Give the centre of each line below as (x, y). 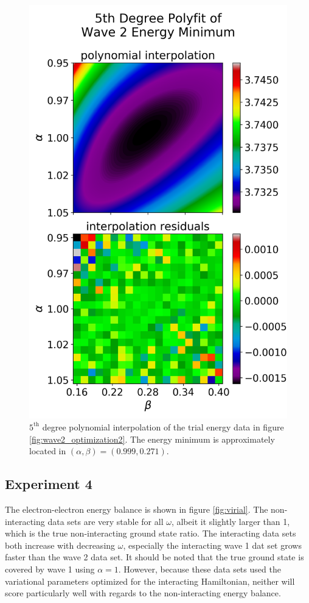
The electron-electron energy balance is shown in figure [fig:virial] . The (137, 509)
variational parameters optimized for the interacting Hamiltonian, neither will (150, 581)
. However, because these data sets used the (200, 569)
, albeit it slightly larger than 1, (231, 521)
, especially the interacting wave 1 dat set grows (212, 545)
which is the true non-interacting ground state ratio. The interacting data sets (151, 533)
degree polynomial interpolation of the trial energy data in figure (163, 426)
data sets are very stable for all (106, 521)
